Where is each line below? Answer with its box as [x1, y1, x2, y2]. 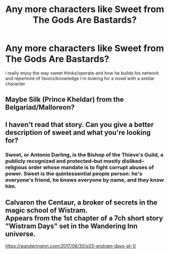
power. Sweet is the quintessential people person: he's [5, 170, 143, 177]
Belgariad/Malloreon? [5, 103, 75, 112]
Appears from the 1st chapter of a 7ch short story [5, 214, 163, 223]
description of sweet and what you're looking [5, 128, 151, 137]
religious [5, 164, 28, 171]
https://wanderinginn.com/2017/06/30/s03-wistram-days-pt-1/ [5, 243, 136, 249]
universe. [5, 230, 36, 238]
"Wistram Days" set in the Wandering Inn [5, 222, 138, 230]
